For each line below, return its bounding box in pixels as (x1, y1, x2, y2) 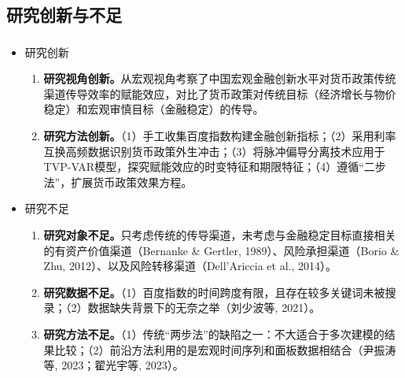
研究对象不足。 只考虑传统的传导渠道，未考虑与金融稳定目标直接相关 (43, 227, 396, 243)
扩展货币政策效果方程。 (71, 173, 193, 190)
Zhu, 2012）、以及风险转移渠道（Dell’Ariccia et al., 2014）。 (43, 258, 337, 274)
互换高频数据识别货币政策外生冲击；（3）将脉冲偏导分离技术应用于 (43, 143, 385, 159)
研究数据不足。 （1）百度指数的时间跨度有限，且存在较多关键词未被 (43, 283, 385, 300)
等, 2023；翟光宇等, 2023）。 (43, 357, 184, 373)
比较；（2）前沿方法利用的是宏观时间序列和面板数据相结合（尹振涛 (54, 341, 396, 358)
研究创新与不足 (6, 2, 122, 27)
